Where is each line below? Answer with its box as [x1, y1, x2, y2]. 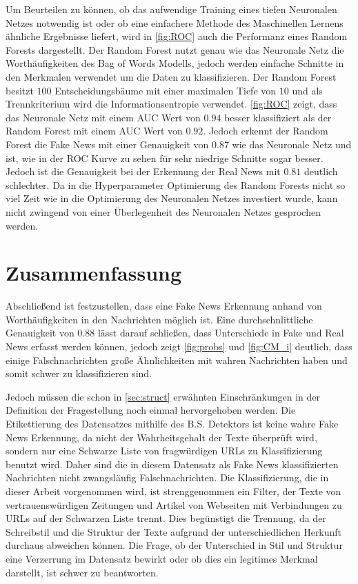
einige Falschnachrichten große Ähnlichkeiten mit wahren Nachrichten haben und [6, 352, 348, 367]
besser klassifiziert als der [224, 110, 332, 124]
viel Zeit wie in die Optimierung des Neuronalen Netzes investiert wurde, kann [6, 191, 338, 205]
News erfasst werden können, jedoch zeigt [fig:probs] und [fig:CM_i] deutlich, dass [6, 339, 352, 353]
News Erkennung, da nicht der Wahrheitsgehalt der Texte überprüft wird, [6, 430, 317, 444]
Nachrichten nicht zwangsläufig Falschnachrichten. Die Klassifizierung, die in [6, 470, 329, 485]
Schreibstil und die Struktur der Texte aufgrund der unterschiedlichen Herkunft [6, 524, 342, 538]
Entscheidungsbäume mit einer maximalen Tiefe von [54, 83, 277, 97]
